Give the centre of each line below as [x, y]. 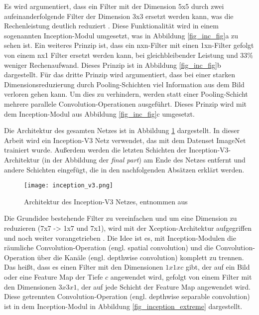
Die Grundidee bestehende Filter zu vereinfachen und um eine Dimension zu [121, 218]
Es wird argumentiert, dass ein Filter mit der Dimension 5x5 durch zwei [114, 6]
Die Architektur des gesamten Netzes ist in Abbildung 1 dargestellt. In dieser [122, 130]
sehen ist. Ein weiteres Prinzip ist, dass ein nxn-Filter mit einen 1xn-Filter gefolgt [129, 45]
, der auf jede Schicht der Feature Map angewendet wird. [164, 286]
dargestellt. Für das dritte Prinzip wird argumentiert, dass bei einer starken [120, 75]
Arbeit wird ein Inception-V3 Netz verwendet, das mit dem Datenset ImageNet [125, 140]
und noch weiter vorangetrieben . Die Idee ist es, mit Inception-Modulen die [120, 237]
